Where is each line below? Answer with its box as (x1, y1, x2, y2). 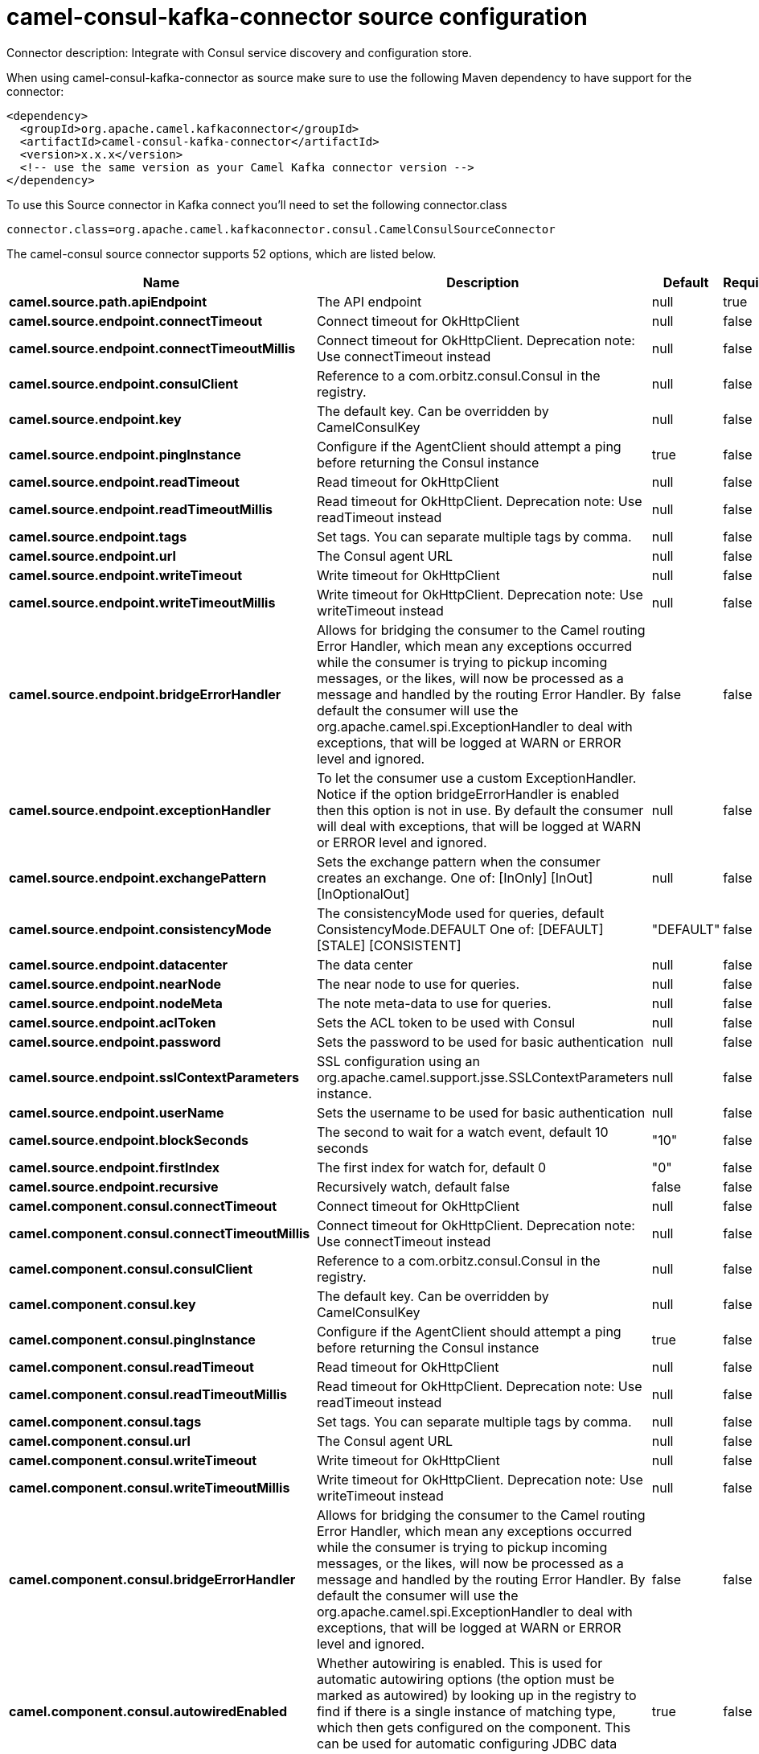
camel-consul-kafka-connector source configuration (6, 3, 588, 31)
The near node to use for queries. (316, 975, 520, 992)
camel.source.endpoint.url (9, 547, 176, 564)
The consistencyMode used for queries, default (316, 904, 605, 921)
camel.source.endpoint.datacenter (9, 956, 228, 973)
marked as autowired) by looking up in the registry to (316, 1686, 637, 1703)
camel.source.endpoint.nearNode (9, 975, 222, 992)
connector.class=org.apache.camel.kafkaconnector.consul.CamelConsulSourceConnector (6, 222, 556, 236)
